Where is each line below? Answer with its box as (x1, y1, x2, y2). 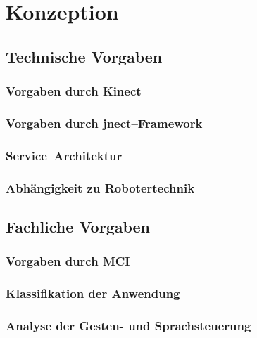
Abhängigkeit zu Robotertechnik (6, 178, 195, 196)
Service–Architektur (6, 146, 123, 164)
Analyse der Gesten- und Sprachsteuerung (6, 316, 251, 334)
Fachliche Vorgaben (6, 215, 151, 237)
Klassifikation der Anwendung (6, 285, 180, 302)
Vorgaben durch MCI (6, 252, 130, 270)
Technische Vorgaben (6, 45, 163, 67)
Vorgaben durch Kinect (6, 82, 142, 100)
